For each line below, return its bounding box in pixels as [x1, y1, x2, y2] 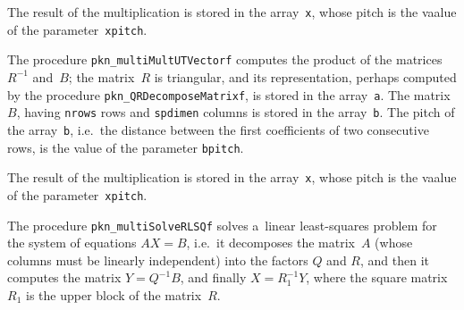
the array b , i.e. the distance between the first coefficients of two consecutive [7, 120, 429, 138]
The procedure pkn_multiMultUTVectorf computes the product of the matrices [7, 50, 443, 69]
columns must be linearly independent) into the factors [7, 250, 308, 269]
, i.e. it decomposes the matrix [186, 233, 355, 252]
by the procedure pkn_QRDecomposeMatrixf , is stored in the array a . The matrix [7, 85, 451, 104]
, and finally [180, 268, 247, 287]
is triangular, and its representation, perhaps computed [154, 67, 457, 86]
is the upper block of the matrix [25, 285, 202, 304]
